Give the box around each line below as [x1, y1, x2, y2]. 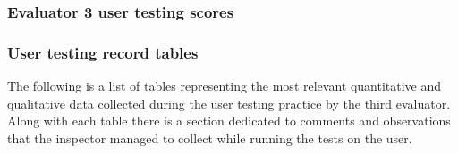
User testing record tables [7, 41, 199, 63]
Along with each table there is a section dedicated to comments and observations [7, 111, 451, 130]
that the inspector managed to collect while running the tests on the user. [7, 128, 412, 147]
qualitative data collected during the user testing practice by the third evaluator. [7, 93, 451, 112]
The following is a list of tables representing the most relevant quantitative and [7, 76, 442, 95]
